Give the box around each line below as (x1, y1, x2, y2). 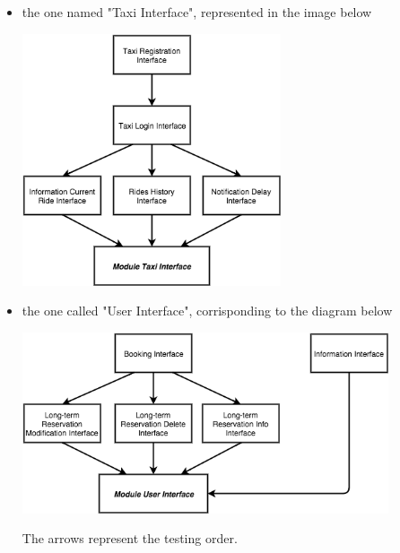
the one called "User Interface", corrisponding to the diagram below (22, 301, 393, 320)
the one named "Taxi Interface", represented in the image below (22, 3, 372, 21)
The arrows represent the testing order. (22, 529, 238, 548)
